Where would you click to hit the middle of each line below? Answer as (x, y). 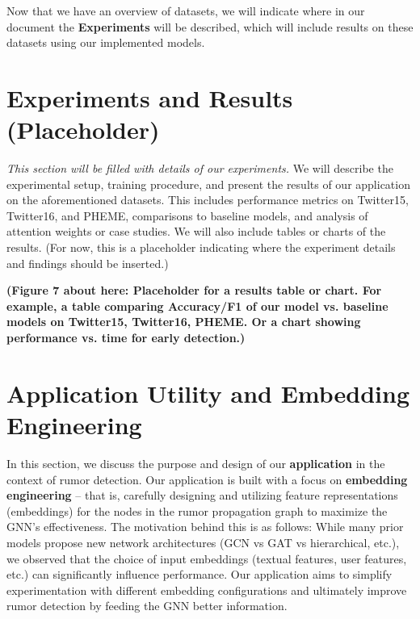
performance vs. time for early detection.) (126, 338)
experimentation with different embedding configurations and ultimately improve (207, 590)
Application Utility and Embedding (208, 393)
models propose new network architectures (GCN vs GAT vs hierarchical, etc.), (203, 542)
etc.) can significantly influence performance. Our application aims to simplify (199, 574)
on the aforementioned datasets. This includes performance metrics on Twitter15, (208, 200)
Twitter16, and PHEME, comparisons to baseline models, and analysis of (187, 215)
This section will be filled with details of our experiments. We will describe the (200, 168)
